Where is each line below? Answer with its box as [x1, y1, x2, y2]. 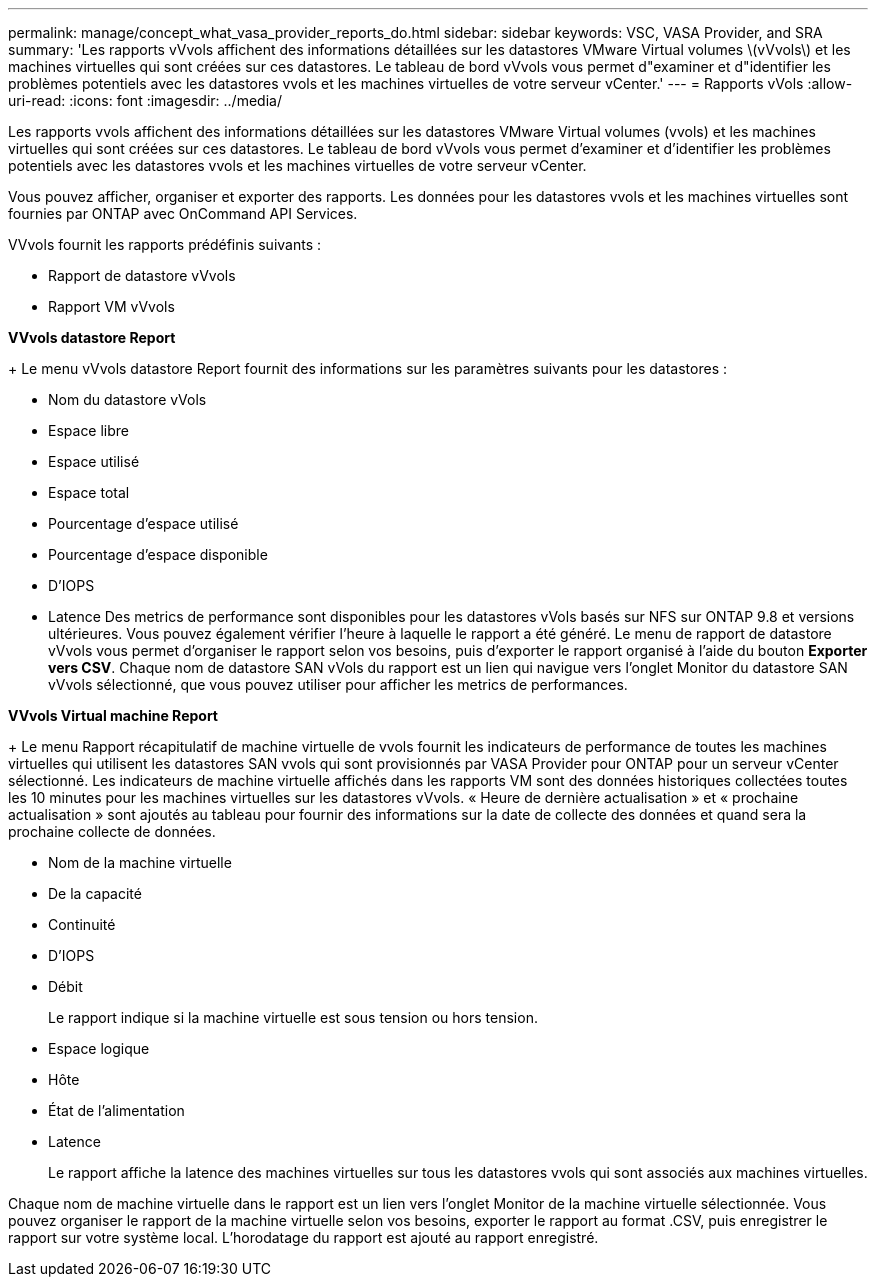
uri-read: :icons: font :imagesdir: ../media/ [8, 92, 282, 109]
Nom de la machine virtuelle [48, 854, 232, 871]
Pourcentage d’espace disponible [48, 546, 268, 563]
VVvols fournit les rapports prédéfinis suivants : [8, 236, 322, 253]
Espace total [48, 484, 130, 501]
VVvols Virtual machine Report [8, 707, 218, 724]
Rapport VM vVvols [48, 298, 175, 315]
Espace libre [48, 422, 130, 439]
